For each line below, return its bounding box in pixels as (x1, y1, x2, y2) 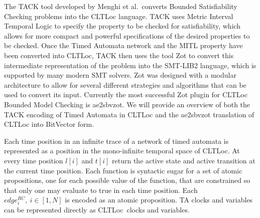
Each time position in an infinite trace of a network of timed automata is (4, 135, 229, 146)
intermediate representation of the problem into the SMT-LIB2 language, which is (4, 60, 256, 70)
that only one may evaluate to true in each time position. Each (4, 184, 198, 195)
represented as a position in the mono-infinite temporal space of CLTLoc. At (4, 145, 240, 156)
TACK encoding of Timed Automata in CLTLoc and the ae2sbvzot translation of (4, 109, 254, 119)
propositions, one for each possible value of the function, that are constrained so (4, 175, 250, 185)
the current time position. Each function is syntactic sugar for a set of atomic (4, 165, 242, 175)
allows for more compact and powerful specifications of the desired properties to (4, 30, 250, 41)
